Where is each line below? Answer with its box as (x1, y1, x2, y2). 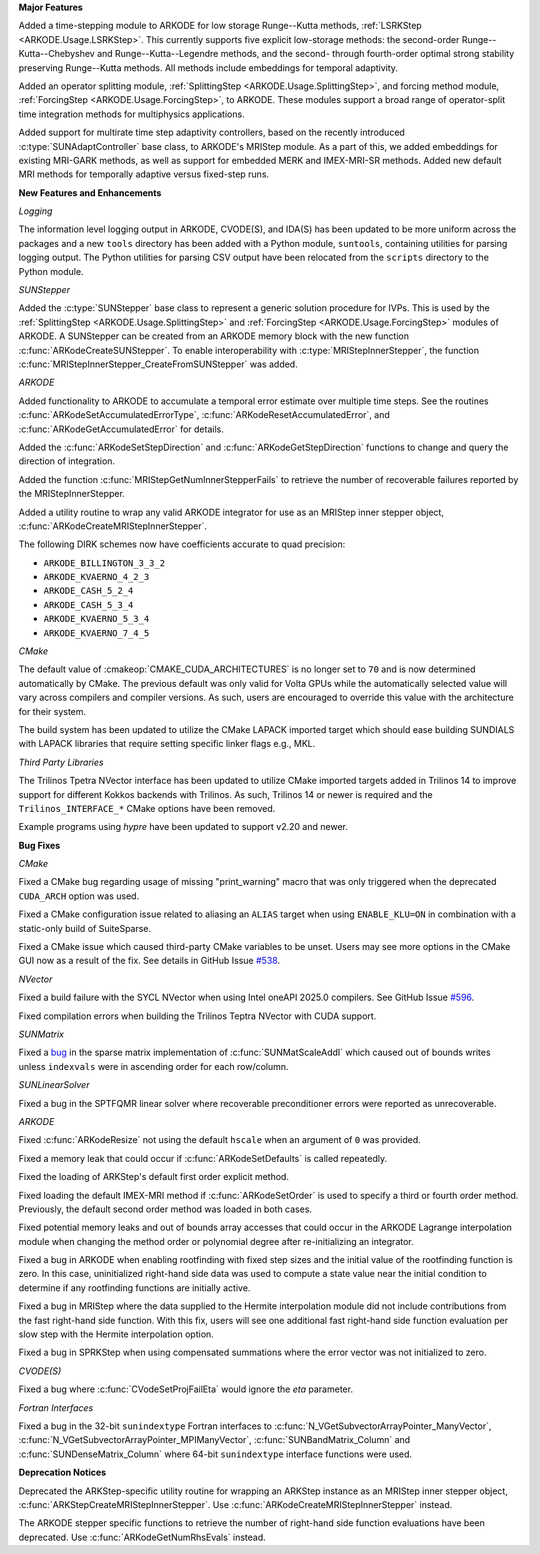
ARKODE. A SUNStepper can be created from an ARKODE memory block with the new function (18, 330, 410, 342)
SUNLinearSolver (18, 1079, 90, 1091)
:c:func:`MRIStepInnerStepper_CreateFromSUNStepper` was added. (18, 358, 299, 370)
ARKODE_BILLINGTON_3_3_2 (43, 557, 165, 569)
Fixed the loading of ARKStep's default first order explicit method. (18, 1171, 290, 1183)
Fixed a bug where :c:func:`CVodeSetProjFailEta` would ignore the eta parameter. (18, 1383, 354, 1395)
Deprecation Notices (18, 1466, 107, 1479)
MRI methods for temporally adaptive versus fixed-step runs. (18, 168, 270, 180)
